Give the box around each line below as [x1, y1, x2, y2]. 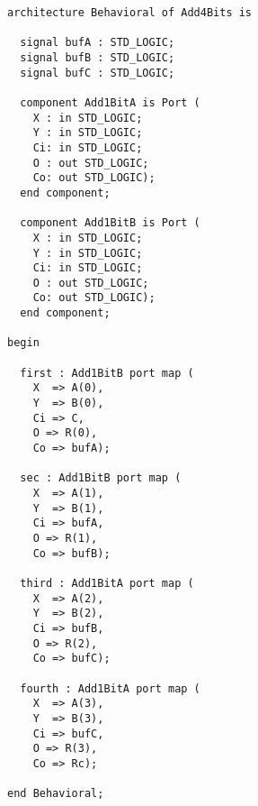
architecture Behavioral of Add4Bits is [7, 6, 253, 19]
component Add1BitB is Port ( [20, 216, 200, 230]
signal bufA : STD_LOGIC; [20, 36, 175, 50]
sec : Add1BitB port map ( [20, 472, 182, 485]
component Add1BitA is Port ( [20, 96, 200, 109]
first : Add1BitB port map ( [20, 366, 194, 380]
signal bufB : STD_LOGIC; [20, 50, 175, 64]
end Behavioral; [7, 787, 104, 801]
